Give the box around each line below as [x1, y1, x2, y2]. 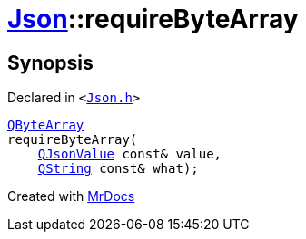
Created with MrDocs [7, 188, 135, 205]
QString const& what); [37, 161, 199, 177]
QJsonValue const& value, [37, 147, 222, 162]
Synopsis [7, 51, 94, 74]
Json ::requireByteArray [7, 4, 299, 34]
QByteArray [7, 118, 84, 133]
